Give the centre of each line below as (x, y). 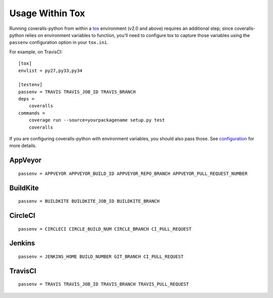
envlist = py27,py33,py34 (51, 70)
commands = (32, 113)
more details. (23, 146)
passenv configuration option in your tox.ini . (59, 43)
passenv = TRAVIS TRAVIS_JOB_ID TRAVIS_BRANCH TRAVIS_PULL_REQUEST (104, 284)
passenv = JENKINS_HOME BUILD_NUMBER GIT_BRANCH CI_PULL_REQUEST (101, 257)
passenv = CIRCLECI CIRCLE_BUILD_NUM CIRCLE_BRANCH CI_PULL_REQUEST (105, 229)
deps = (27, 99)
